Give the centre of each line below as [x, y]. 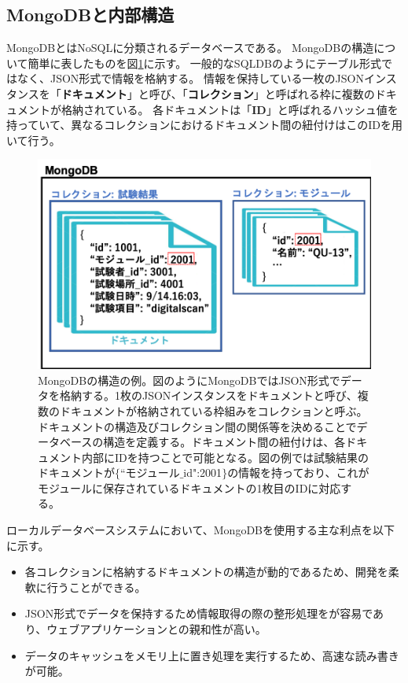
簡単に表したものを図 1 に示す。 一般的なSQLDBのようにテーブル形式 [205, 63]
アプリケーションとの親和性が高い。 [173, 629]
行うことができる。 [96, 587]
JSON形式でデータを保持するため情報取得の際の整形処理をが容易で [199, 613]
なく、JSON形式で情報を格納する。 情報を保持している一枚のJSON [190, 78]
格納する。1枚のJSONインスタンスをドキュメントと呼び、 [208, 395]
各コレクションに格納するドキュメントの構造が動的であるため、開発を [206, 572]
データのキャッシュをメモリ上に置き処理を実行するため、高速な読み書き [212, 655]
